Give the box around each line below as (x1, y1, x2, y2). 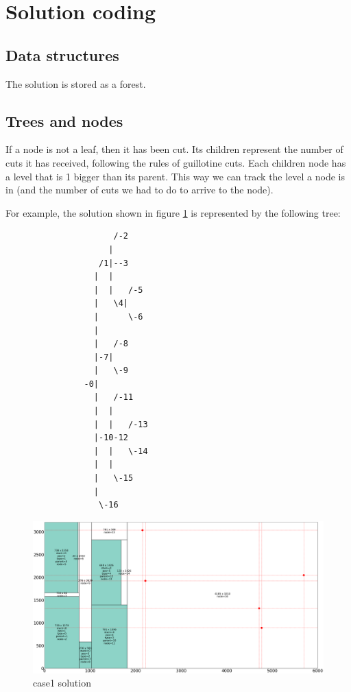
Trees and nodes (5, 110, 123, 131)
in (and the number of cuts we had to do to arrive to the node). (5, 182, 274, 197)
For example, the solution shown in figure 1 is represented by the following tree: (5, 205, 341, 219)
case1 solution (33, 676, 91, 690)
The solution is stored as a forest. (5, 76, 146, 91)
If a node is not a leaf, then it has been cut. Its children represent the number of (5, 142, 343, 156)
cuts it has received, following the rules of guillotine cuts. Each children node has (5, 155, 346, 169)
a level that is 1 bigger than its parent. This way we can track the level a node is (5, 169, 346, 183)
